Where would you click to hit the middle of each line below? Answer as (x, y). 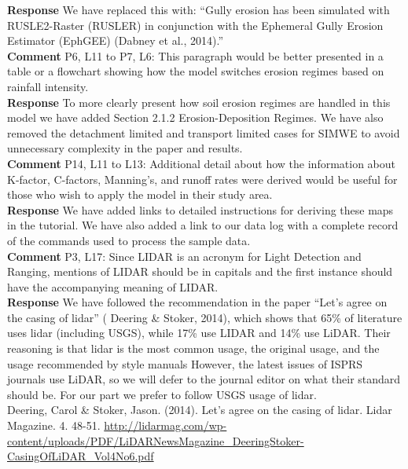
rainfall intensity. (48, 86)
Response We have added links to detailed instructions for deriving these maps (200, 209)
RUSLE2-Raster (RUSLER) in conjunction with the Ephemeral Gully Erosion (195, 25)
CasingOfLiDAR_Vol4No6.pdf (81, 456)
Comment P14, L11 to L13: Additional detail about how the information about (202, 163)
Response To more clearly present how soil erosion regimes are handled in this (199, 102)
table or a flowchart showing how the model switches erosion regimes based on (196, 71)
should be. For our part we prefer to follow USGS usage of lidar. (162, 394)
